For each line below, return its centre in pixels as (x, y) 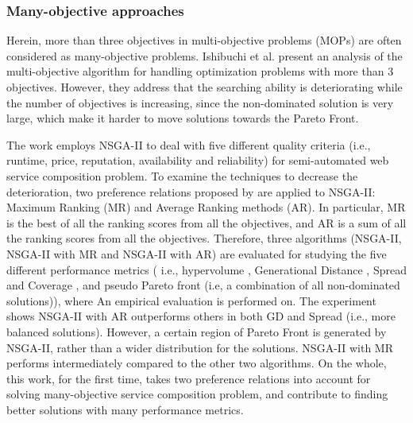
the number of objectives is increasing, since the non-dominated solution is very (200, 102)
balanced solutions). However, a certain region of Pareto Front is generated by (197, 331)
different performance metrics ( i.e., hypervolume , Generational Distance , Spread (206, 269)
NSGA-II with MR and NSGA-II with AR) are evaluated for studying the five (197, 253)
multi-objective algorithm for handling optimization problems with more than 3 (200, 71)
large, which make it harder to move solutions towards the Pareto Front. (183, 118)
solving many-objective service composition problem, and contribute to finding (197, 394)
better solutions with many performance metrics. (125, 409)
